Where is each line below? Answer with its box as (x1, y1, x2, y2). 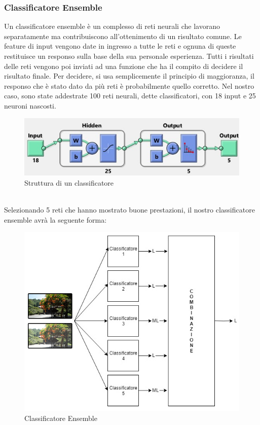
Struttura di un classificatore (24, 177, 114, 188)
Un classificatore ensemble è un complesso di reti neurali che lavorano (4, 21, 220, 31)
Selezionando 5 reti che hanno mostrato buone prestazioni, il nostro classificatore (4, 204, 255, 215)
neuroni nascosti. (4, 100, 56, 111)
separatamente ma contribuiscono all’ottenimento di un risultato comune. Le (4, 30, 242, 41)
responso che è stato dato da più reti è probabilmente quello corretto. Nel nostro (4, 80, 254, 91)
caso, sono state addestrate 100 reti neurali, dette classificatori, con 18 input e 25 (4, 90, 256, 101)
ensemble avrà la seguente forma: (4, 214, 107, 225)
